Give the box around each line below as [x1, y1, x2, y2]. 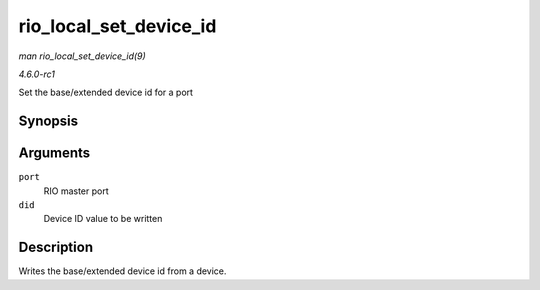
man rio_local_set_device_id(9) [18, 50, 147, 62]
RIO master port [43, 185, 109, 197]
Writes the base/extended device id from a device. [18, 265, 227, 277]
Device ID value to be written [43, 213, 163, 225]
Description [18, 239, 94, 256]
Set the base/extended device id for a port [18, 86, 194, 99]
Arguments [18, 145, 91, 162]
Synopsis [18, 113, 79, 130]
